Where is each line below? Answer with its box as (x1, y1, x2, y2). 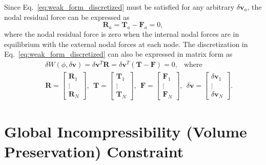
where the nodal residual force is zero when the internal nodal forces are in (4, 28, 239, 39)
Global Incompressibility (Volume (4, 121, 247, 142)
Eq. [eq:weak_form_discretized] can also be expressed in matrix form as (4, 49, 233, 59)
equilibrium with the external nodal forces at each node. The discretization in (4, 38, 248, 49)
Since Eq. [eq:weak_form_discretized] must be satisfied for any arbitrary (4, 2, 235, 12)
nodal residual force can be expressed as (4, 11, 130, 22)
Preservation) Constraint (4, 140, 184, 161)
